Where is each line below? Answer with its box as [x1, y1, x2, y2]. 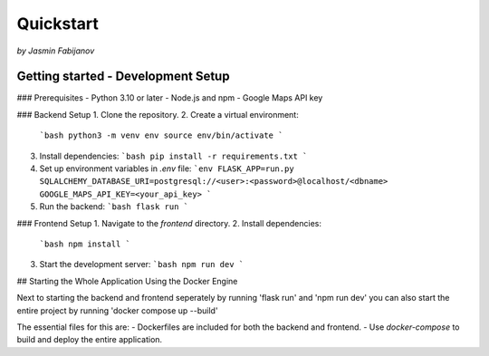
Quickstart [16, 14, 100, 34]
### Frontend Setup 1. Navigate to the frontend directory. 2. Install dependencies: [16, 217, 321, 228]
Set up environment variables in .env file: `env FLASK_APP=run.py [39, 163, 294, 174]
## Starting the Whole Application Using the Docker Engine [16, 275, 238, 286]
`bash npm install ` [39, 238, 131, 249]
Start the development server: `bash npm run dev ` [39, 259, 244, 270]
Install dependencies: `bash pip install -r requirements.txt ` [39, 150, 308, 161]
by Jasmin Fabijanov [16, 45, 95, 56]
